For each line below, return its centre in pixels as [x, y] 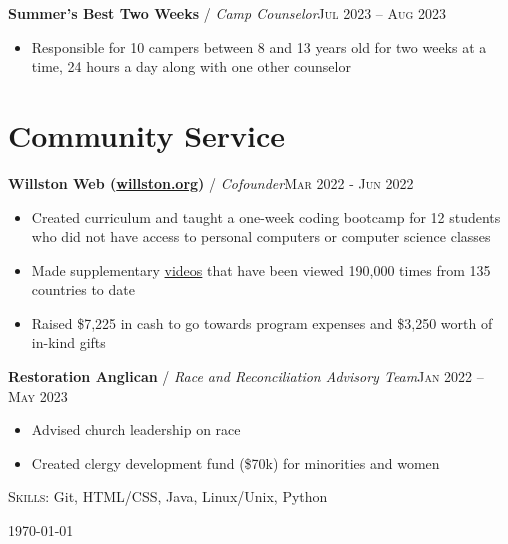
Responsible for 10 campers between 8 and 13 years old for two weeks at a [259, 46]
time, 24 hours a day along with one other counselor [191, 66]
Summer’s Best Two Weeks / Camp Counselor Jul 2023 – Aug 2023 [227, 13]
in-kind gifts [68, 342]
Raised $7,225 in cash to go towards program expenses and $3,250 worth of [262, 322]
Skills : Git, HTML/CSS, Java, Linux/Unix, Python [168, 496]
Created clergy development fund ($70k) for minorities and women [235, 462]
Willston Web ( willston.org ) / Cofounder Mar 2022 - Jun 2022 [211, 182]
